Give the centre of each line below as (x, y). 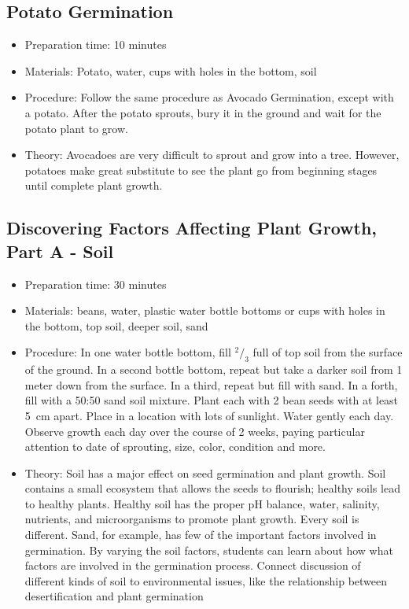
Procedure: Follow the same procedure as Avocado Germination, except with (209, 97)
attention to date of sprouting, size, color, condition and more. (175, 447)
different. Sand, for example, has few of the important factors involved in (201, 535)
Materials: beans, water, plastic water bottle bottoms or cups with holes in (205, 310)
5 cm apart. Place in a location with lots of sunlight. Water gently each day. (209, 415)
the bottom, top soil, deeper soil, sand (116, 325)
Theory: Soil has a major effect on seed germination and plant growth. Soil (205, 472)
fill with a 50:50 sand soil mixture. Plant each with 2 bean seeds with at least (212, 400)
